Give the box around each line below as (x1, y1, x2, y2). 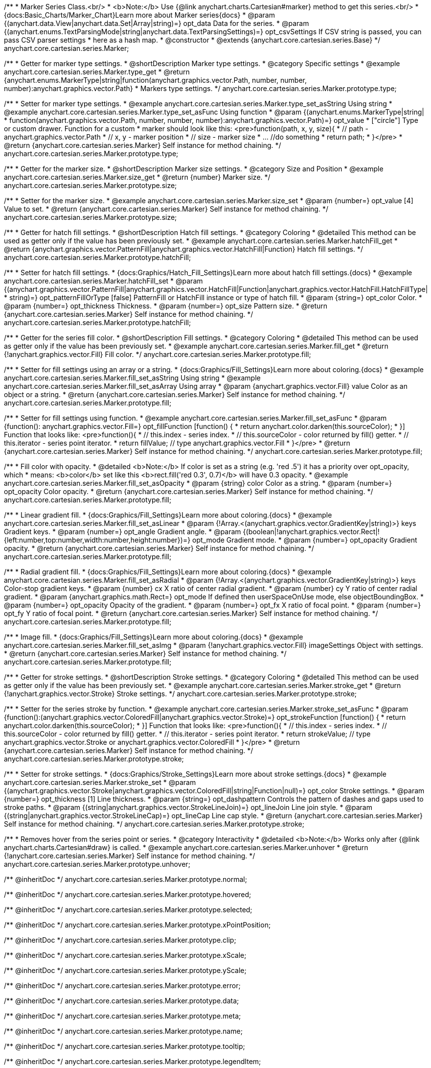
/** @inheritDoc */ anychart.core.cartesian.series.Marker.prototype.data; (4, 997, 239, 1005)
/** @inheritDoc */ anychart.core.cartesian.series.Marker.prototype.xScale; (4, 951, 247, 959)
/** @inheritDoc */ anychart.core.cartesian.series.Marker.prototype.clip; (4, 936, 236, 944)
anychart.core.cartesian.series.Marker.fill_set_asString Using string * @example (4, 374, 261, 382)
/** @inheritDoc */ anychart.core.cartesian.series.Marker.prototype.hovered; (4, 890, 251, 899)
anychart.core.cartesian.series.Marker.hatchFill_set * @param (4, 277, 203, 285)
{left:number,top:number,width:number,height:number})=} (4, 536, 191, 544)
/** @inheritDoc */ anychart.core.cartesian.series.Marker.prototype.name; (4, 1027, 243, 1035)
